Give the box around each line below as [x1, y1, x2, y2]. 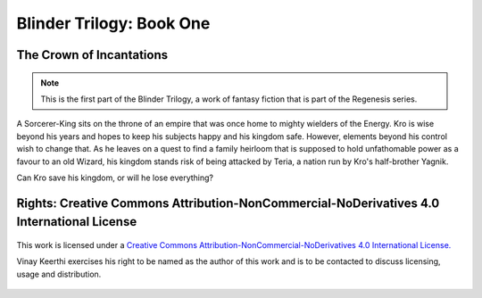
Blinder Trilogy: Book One [16, 13, 211, 33]
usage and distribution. [16, 269, 102, 279]
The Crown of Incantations [16, 47, 169, 62]
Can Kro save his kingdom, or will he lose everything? [16, 172, 214, 183]
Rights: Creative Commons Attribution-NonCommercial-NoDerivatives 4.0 [16, 195, 440, 211]
